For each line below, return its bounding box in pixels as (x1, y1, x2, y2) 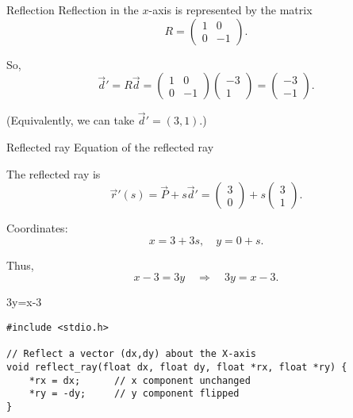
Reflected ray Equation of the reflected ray (6, 139, 214, 155)
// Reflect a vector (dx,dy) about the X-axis (6, 348, 256, 360)
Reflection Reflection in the (6, 2, 139, 17)
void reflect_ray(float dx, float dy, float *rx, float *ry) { (6, 361, 347, 373)
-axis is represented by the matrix (148, 2, 313, 17)
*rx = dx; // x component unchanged (29, 374, 251, 386)
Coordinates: (6, 220, 68, 236)
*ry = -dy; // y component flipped (29, 388, 240, 400)
